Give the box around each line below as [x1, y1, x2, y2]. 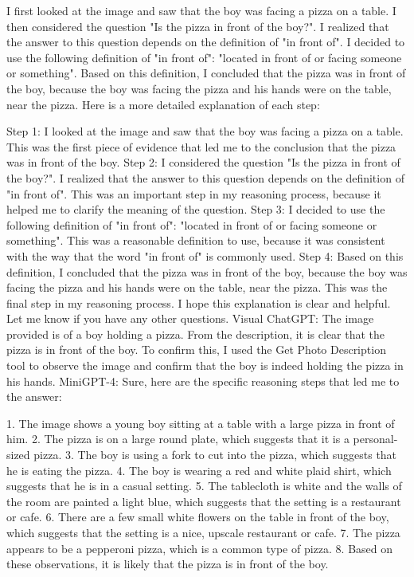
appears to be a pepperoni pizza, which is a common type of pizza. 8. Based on [6, 540, 393, 556]
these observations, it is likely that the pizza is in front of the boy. [6, 555, 329, 572]
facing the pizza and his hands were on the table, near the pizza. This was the [6, 279, 388, 296]
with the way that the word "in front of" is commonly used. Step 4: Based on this [6, 247, 404, 264]
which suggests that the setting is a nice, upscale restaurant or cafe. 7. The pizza [6, 524, 400, 540]
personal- [353, 430, 398, 447]
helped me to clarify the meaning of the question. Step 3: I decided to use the [6, 201, 385, 218]
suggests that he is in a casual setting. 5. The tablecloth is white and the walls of [6, 477, 402, 494]
